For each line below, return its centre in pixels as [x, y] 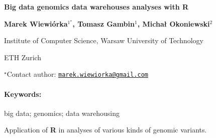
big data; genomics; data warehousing [62, 113]
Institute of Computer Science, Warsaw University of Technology [104, 40]
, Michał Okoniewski [174, 23]
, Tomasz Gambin [103, 23]
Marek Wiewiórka [36, 23]
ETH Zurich [23, 57]
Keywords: [23, 94]
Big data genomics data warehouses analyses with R [96, 7]
